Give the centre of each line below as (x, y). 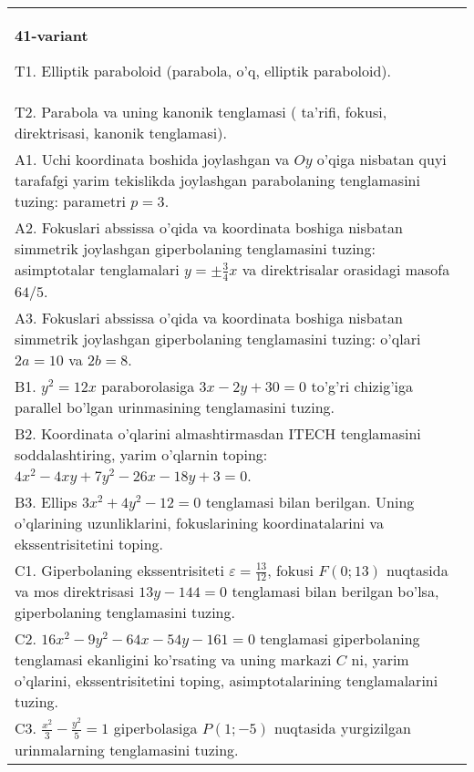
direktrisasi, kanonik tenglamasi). (121, 133)
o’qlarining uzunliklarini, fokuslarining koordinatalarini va (199, 522)
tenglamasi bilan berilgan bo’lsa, (335, 592)
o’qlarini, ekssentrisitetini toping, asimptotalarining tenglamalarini (227, 681)
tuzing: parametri (70, 201)
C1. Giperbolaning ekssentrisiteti (119, 570)
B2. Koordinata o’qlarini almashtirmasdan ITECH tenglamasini (218, 433)
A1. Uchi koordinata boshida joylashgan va (152, 159)
